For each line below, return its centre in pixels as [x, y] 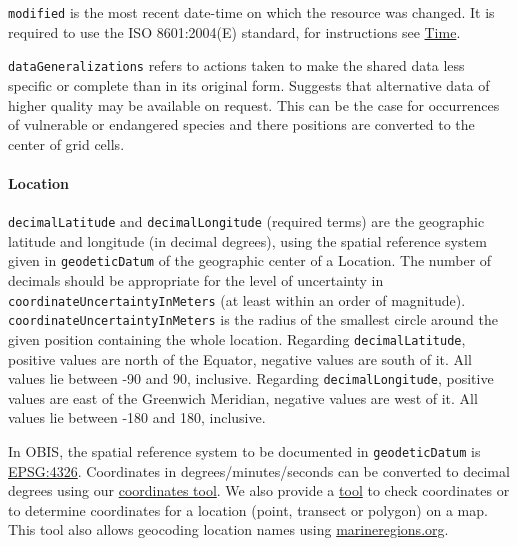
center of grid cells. [66, 143]
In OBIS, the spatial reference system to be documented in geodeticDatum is [244, 450]
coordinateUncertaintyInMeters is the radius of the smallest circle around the [253, 319]
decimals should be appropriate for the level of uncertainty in [196, 279]
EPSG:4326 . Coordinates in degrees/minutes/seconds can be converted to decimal [259, 470]
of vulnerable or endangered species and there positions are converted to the [241, 124]
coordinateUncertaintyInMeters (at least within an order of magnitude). [237, 299]
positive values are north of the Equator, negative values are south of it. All [240, 358]
